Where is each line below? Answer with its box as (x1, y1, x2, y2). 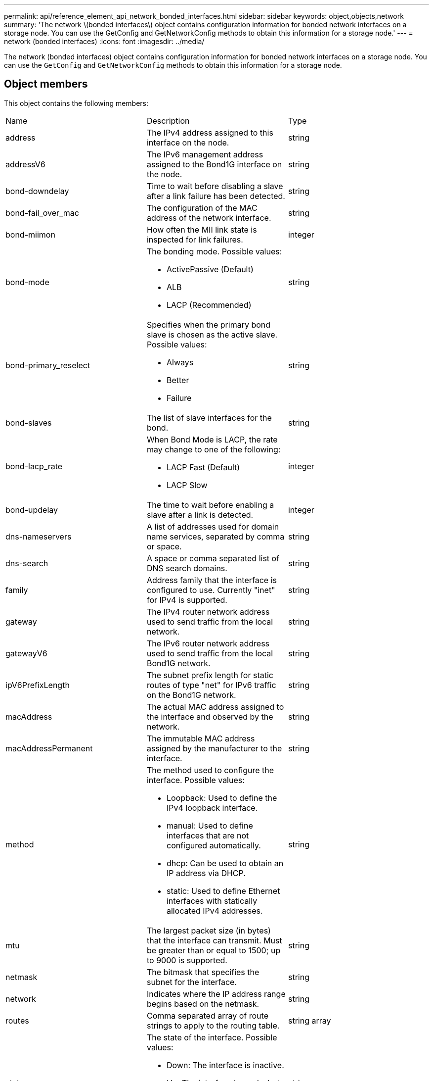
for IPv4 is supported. (146, 594, 227, 605)
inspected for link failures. (146, 234, 243, 245)
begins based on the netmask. (146, 998, 260, 1009)
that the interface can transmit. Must (146, 935, 282, 945)
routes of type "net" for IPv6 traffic (146, 680, 276, 690)
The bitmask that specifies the (146, 967, 260, 977)
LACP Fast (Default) (166, 462, 240, 472)
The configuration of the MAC (146, 202, 258, 213)
